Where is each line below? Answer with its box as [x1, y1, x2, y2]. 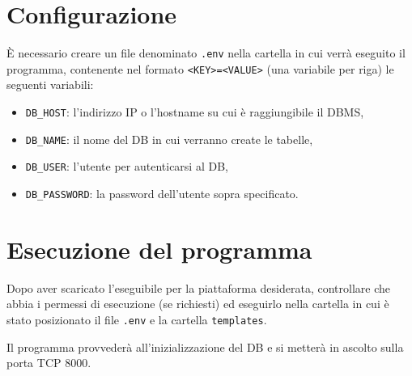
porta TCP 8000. [6, 354, 91, 371]
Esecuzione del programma [6, 232, 312, 265]
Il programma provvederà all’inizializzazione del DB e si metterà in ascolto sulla [6, 338, 404, 355]
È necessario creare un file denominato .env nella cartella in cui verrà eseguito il [6, 44, 406, 61]
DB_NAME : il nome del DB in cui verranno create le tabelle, [25, 130, 313, 147]
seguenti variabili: [6, 76, 94, 93]
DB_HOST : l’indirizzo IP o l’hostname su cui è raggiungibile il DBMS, [25, 104, 364, 120]
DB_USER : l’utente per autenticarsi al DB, [25, 158, 228, 175]
